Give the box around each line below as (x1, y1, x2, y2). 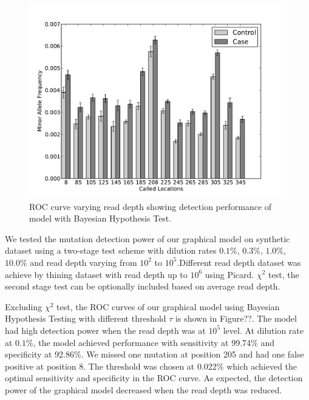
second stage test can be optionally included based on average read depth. (5, 280, 280, 293)
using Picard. (205, 268, 254, 280)
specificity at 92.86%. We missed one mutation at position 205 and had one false (5, 348, 304, 361)
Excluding (5, 300, 42, 313)
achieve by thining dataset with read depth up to (5, 268, 188, 280)
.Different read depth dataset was (177, 256, 301, 268)
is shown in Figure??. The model (175, 312, 297, 325)
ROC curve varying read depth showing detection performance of (29, 200, 272, 212)
